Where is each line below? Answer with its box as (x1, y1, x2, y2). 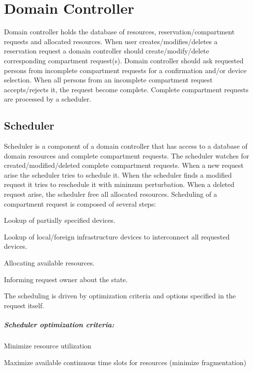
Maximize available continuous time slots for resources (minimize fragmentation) (4, 357, 247, 367)
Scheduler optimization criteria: (4, 319, 114, 329)
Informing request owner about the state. (4, 274, 128, 284)
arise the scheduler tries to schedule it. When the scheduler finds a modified (4, 169, 232, 180)
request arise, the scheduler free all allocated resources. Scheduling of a (4, 189, 217, 199)
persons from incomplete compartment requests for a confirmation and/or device (4, 65, 247, 75)
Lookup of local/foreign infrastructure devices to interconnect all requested (4, 231, 230, 241)
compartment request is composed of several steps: (4, 198, 156, 209)
